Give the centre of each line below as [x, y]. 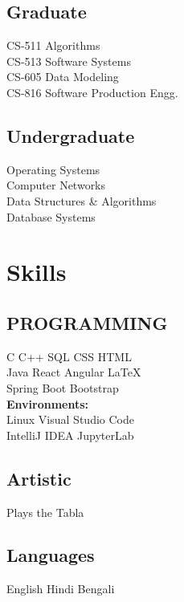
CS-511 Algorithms [53, 45]
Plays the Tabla [45, 512]
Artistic [39, 478]
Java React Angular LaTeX [74, 372]
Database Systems [51, 216]
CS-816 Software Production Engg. [92, 92]
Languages [51, 555]
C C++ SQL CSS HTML [69, 356]
